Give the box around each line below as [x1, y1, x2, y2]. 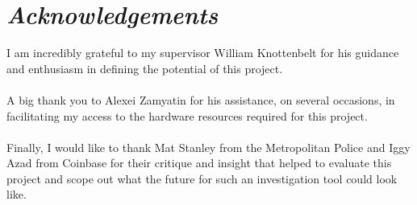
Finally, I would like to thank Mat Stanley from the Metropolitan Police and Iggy [6, 138, 411, 155]
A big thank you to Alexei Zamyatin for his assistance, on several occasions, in [6, 91, 395, 108]
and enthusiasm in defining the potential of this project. [6, 59, 283, 76]
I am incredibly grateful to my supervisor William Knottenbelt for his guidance [6, 44, 399, 61]
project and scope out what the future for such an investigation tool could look [6, 170, 398, 187]
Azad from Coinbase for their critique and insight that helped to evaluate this [6, 154, 392, 171]
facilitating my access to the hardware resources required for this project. [6, 107, 368, 124]
